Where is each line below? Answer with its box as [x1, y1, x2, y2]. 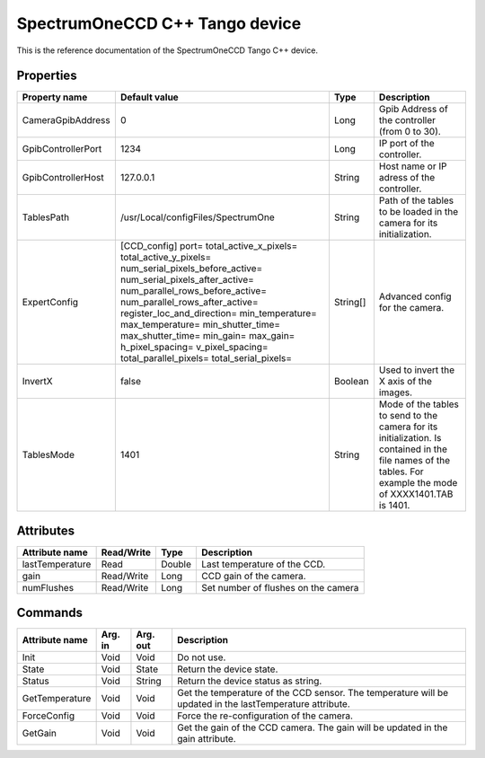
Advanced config [378, 290, 453, 303]
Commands [16, 605, 84, 621]
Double [160, 558, 192, 570]
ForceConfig [22, 710, 75, 722]
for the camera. [378, 302, 445, 314]
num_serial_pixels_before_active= [119, 262, 263, 275]
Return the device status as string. [176, 674, 322, 687]
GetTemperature [22, 692, 92, 705]
